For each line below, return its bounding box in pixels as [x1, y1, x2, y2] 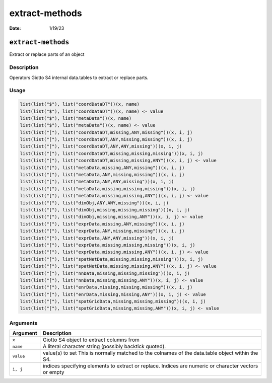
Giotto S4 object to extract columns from [43, 336, 140, 343]
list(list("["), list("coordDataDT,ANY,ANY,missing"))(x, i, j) [20, 143, 182, 149]
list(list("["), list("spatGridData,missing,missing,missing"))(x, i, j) [20, 298, 206, 304]
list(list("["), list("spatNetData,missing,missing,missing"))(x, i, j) [20, 256, 203, 262]
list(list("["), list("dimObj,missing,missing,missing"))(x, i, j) [20, 207, 190, 212]
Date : [9, 25, 21, 31]
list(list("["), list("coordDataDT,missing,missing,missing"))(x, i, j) [20, 150, 203, 156]
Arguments [9, 320, 38, 327]
